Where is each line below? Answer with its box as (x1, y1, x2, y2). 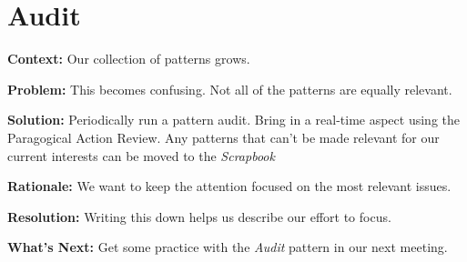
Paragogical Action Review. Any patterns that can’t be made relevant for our (7, 127, 440, 146)
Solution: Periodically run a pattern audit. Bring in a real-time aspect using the (7, 110, 460, 129)
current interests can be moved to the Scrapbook (7, 146, 275, 165)
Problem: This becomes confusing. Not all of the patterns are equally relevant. (7, 79, 452, 98)
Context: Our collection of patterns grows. (7, 49, 250, 68)
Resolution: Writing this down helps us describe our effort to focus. (7, 207, 391, 226)
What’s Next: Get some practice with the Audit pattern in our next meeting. (7, 237, 448, 257)
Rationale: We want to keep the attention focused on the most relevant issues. (7, 176, 452, 196)
